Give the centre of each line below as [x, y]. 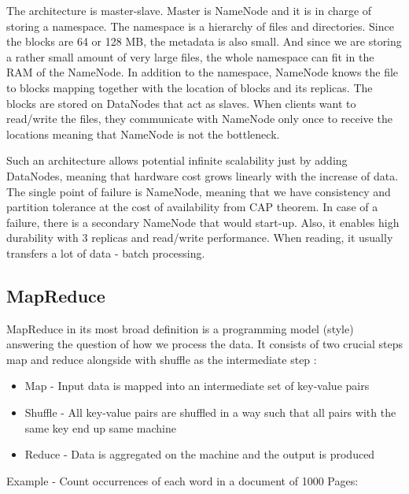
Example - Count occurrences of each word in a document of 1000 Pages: [182, 480]
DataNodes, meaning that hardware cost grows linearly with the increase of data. [203, 175]
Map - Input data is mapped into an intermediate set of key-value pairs [197, 386]
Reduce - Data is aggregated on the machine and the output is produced [200, 454]
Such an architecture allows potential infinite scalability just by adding [177, 160]
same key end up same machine [101, 427]
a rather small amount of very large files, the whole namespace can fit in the [190, 56]
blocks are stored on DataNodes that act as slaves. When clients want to [181, 103]
